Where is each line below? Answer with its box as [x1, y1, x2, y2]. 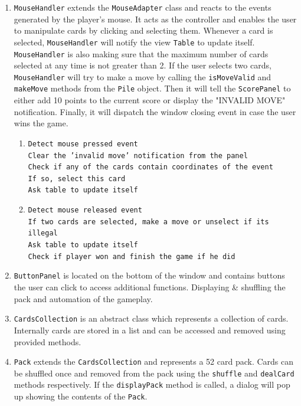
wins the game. [14, 117, 68, 129]
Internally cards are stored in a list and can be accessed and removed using [14, 323, 286, 336]
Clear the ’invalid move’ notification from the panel [28, 151, 248, 160]
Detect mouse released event [28, 206, 142, 215]
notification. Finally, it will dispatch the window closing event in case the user [14, 105, 296, 117]
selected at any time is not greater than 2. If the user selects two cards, [14, 59, 271, 71]
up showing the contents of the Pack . [14, 390, 148, 402]
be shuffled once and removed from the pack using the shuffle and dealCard [14, 366, 295, 379]
